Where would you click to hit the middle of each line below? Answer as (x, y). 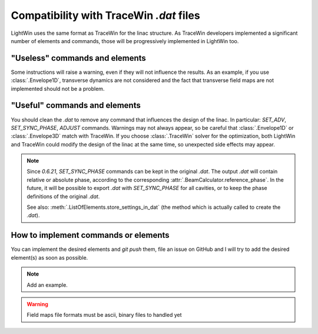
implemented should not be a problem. (58, 89)
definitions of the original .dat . (63, 196)
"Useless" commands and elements (79, 58)
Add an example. (47, 285)
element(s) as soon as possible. (49, 257)
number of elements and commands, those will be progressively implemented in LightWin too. (125, 41)
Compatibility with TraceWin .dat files (105, 15)
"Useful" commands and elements (76, 105)
